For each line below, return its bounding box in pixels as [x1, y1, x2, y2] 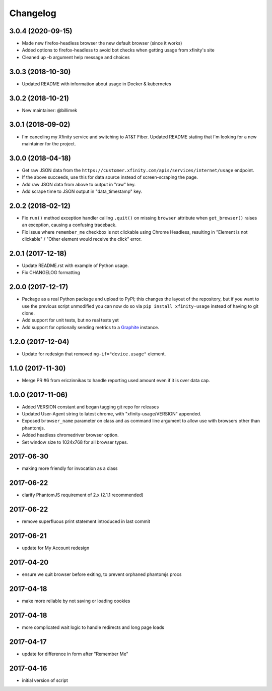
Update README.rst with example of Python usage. [22, 262, 129, 269]
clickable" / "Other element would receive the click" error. [22, 236, 142, 242]
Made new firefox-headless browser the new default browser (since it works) [22, 40, 182, 46]
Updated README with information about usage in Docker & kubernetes [22, 81, 171, 87]
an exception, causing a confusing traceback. [22, 222, 117, 228]
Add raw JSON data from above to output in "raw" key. [22, 181, 136, 187]
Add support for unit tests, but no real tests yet [22, 317, 119, 323]
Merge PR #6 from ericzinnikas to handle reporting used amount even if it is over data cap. [22, 377, 210, 383]
